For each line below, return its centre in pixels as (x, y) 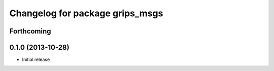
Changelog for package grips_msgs (86, 13)
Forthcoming (30, 31)
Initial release (36, 60)
